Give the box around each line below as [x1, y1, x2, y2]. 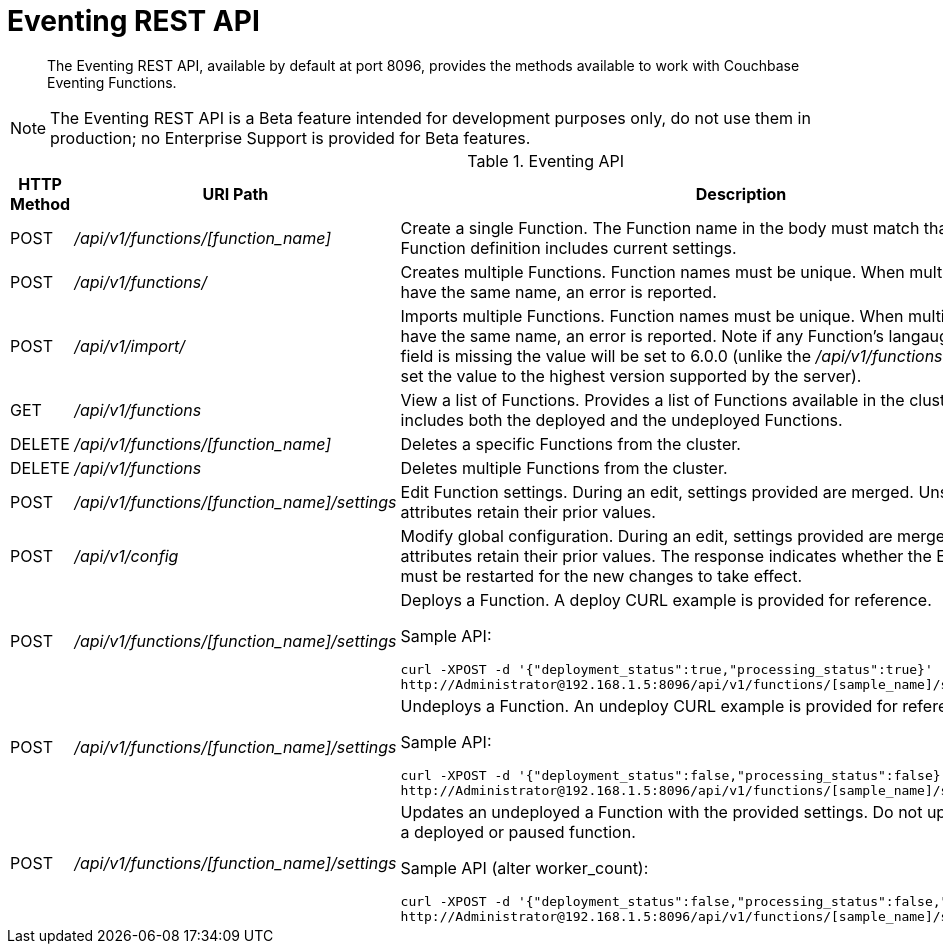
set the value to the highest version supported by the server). [400, 365, 862, 386]
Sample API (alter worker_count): [400, 857, 649, 878]
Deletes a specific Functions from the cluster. [400, 433, 741, 454]
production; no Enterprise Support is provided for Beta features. [50, 127, 531, 148]
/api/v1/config [74, 545, 179, 566]
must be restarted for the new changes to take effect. [400, 565, 803, 586]
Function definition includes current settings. [400, 237, 737, 258]
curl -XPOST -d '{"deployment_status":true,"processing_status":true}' [400, 661, 933, 677]
